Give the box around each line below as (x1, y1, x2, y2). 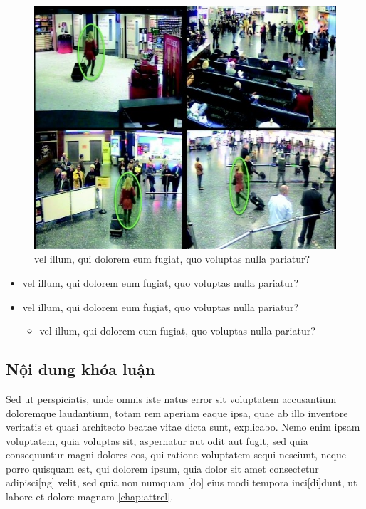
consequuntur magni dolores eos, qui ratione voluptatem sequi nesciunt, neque (6, 447, 347, 462)
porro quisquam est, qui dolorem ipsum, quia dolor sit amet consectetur (6, 461, 319, 476)
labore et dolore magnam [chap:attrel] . (6, 489, 174, 504)
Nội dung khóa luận (6, 358, 155, 380)
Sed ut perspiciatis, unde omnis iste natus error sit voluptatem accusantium (6, 391, 337, 406)
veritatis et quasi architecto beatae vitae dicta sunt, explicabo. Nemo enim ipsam (6, 419, 360, 434)
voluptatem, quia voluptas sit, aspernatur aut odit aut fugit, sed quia (6, 433, 308, 448)
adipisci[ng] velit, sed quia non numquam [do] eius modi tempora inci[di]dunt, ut (6, 475, 357, 490)
